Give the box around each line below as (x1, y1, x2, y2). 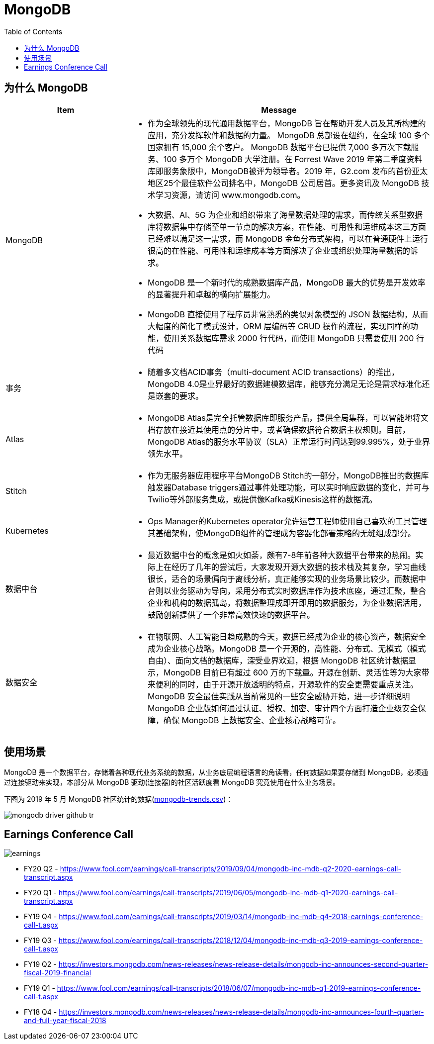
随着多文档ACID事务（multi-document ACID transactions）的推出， (147, 367, 399, 377)
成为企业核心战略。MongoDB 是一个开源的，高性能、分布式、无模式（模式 (147, 643, 426, 654)
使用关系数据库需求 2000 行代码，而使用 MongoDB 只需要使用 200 (163, 333, 414, 343)
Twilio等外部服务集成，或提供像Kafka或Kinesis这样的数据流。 (147, 494, 377, 504)
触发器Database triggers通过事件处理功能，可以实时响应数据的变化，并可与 (147, 482, 430, 492)
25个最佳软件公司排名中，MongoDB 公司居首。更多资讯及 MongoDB (163, 178, 420, 188)
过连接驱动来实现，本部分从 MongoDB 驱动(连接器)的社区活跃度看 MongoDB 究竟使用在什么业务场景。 (4, 778, 340, 787)
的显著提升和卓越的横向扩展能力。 (147, 289, 275, 299)
